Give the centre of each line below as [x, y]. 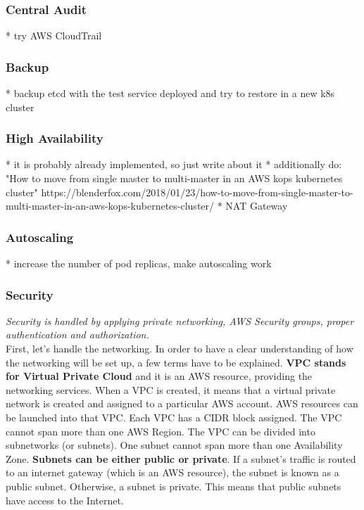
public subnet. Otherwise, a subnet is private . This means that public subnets [174, 486]
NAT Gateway [257, 206]
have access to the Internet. [65, 500]
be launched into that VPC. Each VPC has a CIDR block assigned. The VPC [174, 417]
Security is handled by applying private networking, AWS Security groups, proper [180, 320]
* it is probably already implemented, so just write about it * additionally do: [174, 164]
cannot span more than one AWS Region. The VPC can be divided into [161, 431]
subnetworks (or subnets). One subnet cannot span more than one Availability [174, 445]
